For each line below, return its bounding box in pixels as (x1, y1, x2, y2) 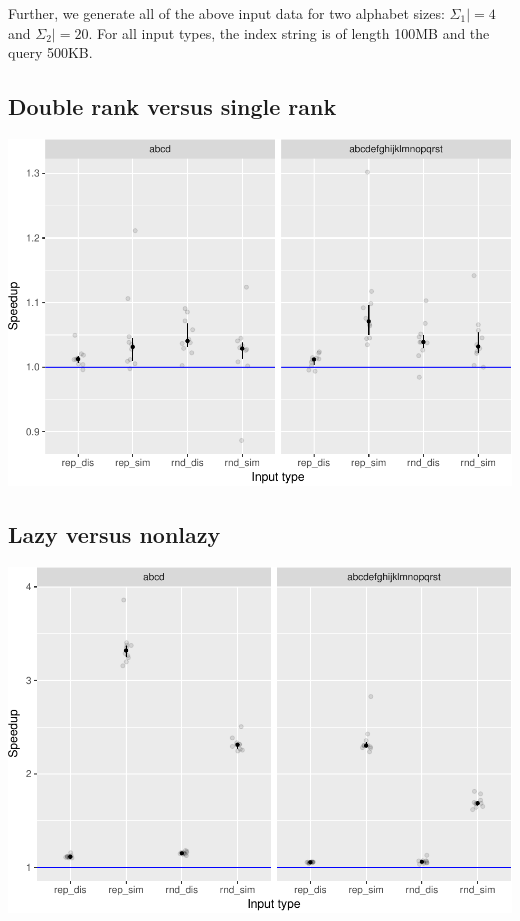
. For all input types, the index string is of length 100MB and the (88, 22, 490, 43)
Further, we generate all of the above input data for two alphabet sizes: (8, 3, 445, 23)
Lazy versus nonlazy (8, 518, 221, 549)
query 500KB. (8, 42, 93, 63)
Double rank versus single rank (8, 91, 337, 122)
